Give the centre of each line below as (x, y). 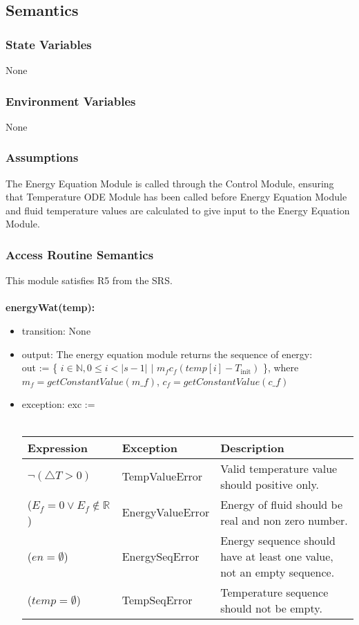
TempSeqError (157, 600)
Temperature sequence (274, 592)
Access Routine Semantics (80, 254)
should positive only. (270, 484)
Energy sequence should (278, 540)
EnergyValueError (166, 512)
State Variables (49, 44)
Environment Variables (71, 101)
